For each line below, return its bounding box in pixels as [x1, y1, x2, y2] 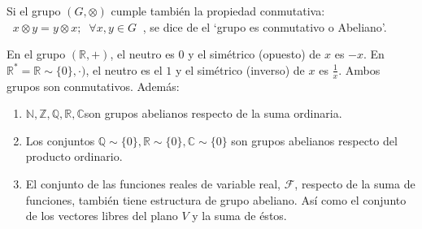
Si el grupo [7, 2, 61, 19]
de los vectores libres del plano [25, 207, 178, 224]
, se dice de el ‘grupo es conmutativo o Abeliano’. [142, 18, 387, 35]
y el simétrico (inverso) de [175, 61, 305, 78]
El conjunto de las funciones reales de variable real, [25, 175, 281, 192]
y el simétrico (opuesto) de [188, 45, 321, 63]
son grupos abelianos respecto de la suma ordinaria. [84, 105, 342, 122]
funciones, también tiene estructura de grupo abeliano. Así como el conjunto [25, 191, 407, 208]
